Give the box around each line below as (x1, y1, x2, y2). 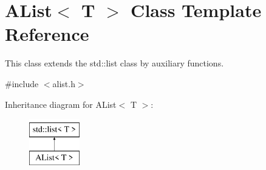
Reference (5, 21, 89, 46)
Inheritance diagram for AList (5, 97, 117, 110)
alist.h (52, 77, 75, 90)
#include (5, 77, 39, 90)
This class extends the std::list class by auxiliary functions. (5, 57, 224, 69)
